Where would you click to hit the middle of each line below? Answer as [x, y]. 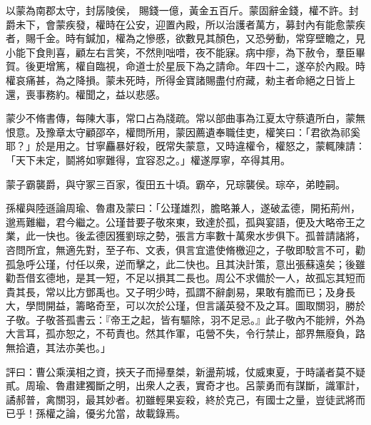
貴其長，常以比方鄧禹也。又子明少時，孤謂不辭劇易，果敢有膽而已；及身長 [181, 291]
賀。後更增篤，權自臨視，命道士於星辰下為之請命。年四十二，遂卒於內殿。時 [185, 66]
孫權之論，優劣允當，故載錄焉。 [110, 413]
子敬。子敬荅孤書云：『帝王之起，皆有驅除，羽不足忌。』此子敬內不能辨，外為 [185, 319]
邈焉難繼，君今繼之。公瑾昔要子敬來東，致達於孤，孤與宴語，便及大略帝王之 [185, 221]
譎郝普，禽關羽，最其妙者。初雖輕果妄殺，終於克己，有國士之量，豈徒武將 [181, 399]
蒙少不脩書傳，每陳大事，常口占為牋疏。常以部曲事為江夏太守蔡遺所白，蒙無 [185, 118]
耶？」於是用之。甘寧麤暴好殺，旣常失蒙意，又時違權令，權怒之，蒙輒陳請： [185, 146]
